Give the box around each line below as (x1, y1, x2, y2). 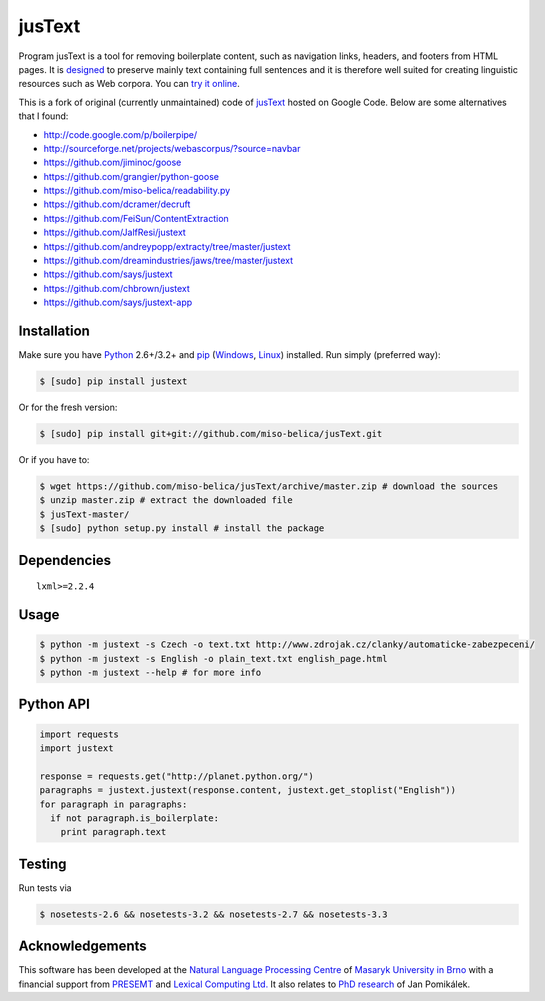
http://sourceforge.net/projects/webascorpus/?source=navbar (43, 142, 301, 154)
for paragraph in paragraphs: (39, 798, 188, 810)
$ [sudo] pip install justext (39, 376, 188, 387)
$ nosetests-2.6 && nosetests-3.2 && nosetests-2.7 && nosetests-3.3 (39, 908, 388, 920)
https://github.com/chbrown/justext (43, 282, 190, 294)
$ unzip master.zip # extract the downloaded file (39, 495, 294, 506)
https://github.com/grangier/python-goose (43, 170, 220, 182)
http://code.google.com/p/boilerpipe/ (43, 128, 198, 140)
